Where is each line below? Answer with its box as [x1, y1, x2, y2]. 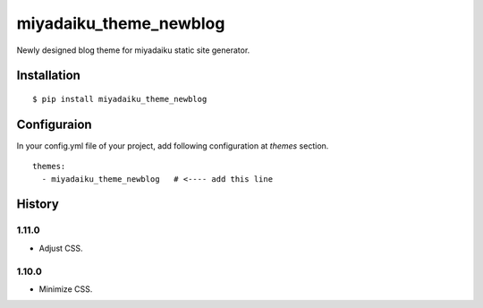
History [16, 197, 60, 212]
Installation [16, 68, 80, 83]
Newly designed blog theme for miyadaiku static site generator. [16, 45, 250, 56]
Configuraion [16, 116, 93, 132]
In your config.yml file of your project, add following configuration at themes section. [16, 140, 329, 151]
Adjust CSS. [38, 243, 84, 253]
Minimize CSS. [38, 283, 93, 295]
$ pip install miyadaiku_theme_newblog [32, 94, 208, 104]
